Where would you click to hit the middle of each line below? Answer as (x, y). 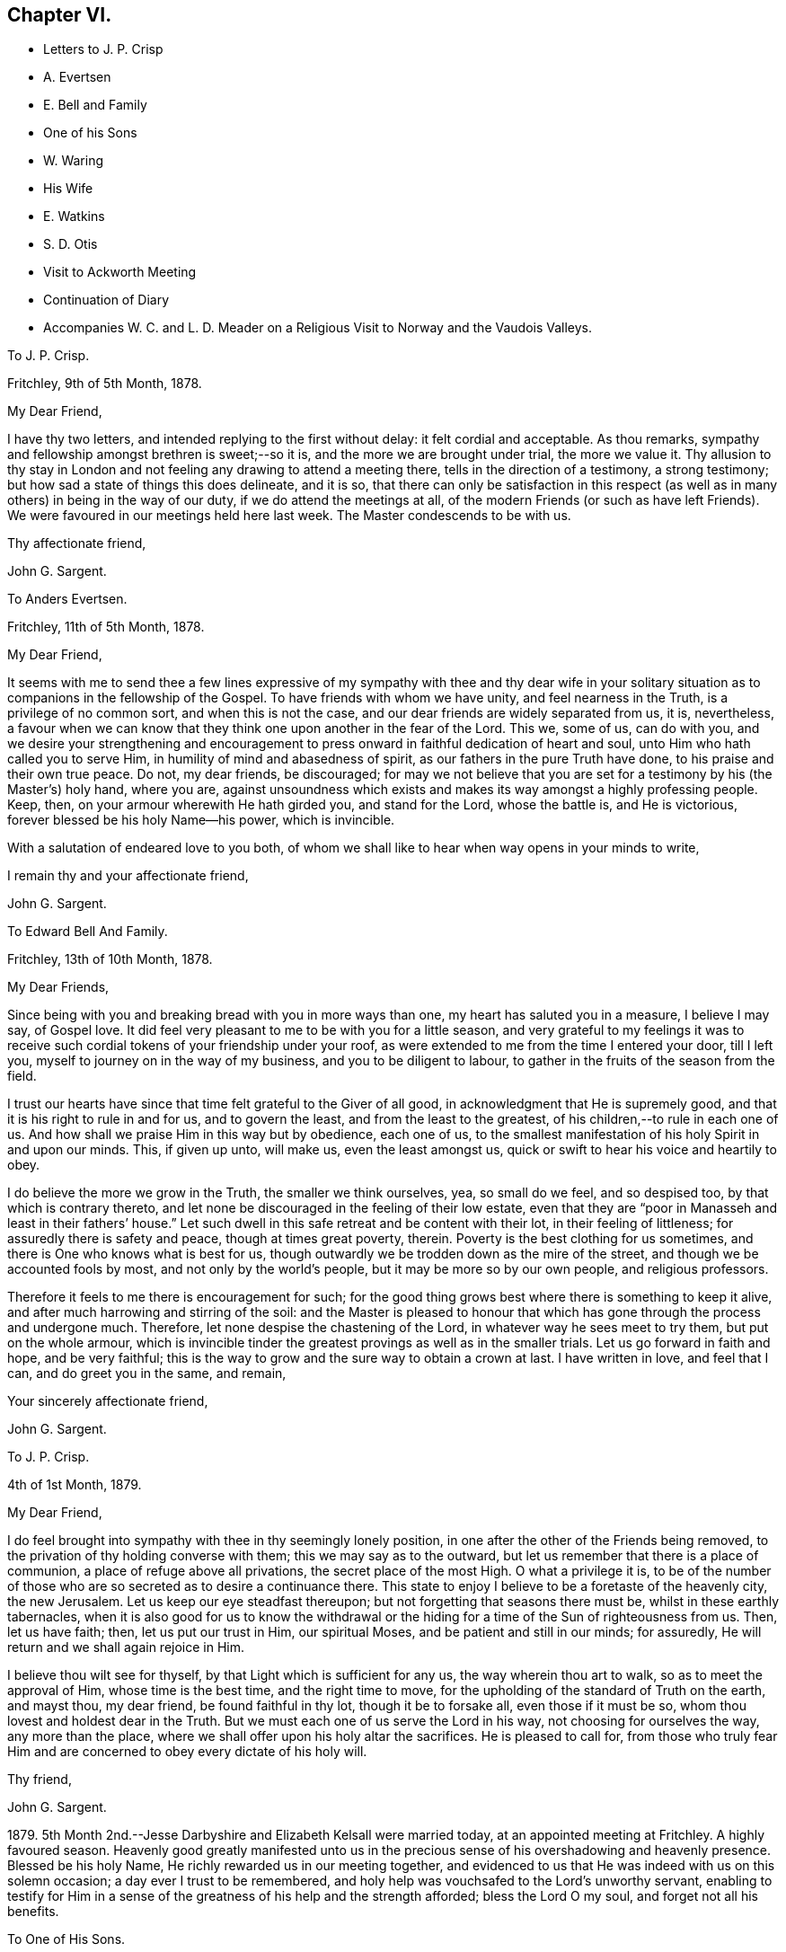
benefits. (33, 1912)
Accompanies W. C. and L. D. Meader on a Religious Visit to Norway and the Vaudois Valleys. (318, 328)
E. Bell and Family (95, 105)
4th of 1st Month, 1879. (75, 1485)
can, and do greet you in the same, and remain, (147, 1373)
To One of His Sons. (66, 1939)
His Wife (68, 189)
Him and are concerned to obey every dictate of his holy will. (187, 1752)
